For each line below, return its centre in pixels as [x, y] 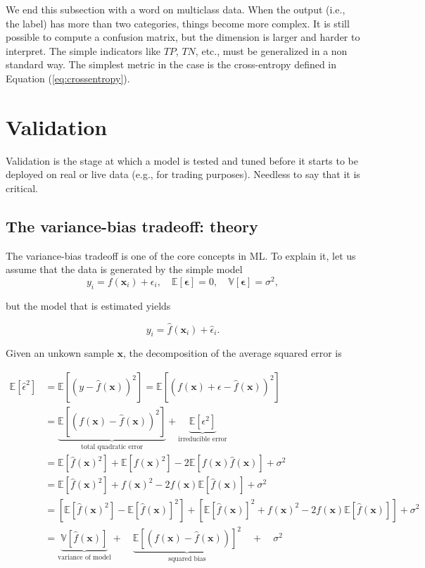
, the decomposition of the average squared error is [232, 353]
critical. [22, 188]
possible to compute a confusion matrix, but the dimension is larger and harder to [183, 37]
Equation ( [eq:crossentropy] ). [68, 78]
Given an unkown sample [60, 353]
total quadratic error [112, 447]
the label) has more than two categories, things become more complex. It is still [178, 23]
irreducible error [203, 439]
